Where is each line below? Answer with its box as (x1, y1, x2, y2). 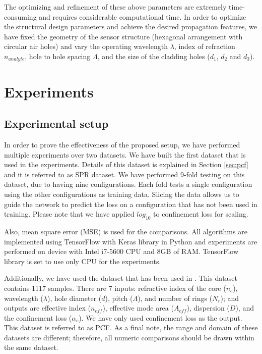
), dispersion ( (186, 302, 230, 313)
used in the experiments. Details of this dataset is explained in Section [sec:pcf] (4, 159, 248, 170)
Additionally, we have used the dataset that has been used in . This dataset (4, 273, 237, 283)
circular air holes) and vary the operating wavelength (4, 41, 168, 52)
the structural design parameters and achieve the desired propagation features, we (4, 21, 257, 32)
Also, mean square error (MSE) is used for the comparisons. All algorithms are (4, 226, 247, 236)
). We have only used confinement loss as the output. (79, 312, 242, 323)
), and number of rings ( (138, 292, 213, 303)
